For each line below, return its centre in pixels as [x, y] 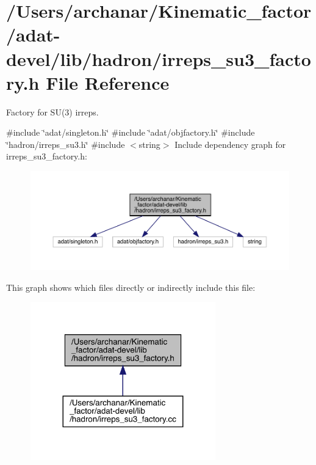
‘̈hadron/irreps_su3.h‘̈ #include [66, 144]
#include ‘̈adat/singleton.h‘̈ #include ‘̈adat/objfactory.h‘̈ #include [131, 132]
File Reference [108, 82]
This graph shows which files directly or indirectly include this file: [131, 287]
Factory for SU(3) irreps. [52, 112]
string [149, 144]
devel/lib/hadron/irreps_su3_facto [159, 58]
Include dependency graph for [230, 144]
